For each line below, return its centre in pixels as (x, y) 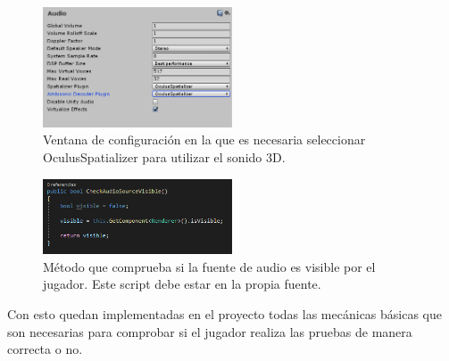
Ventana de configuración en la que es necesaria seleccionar (204, 139)
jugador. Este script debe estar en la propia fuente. (182, 284)
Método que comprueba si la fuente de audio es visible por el (209, 266)
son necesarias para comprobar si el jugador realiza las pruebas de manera (210, 331)
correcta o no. (45, 349)
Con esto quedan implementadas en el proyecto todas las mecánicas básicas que (225, 314)
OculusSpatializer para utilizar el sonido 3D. (164, 157)
